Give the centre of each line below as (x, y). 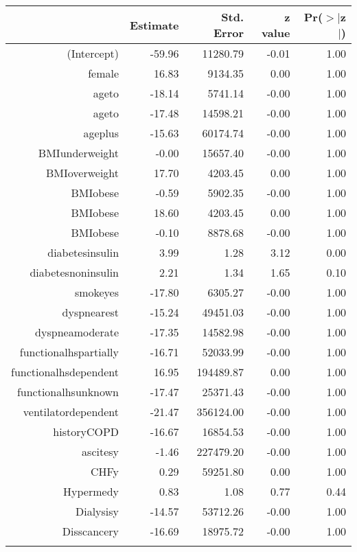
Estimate (154, 25)
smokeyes (97, 292)
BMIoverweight (82, 173)
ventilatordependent (71, 412)
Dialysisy (97, 511)
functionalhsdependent (65, 372)
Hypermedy (91, 491)
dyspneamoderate (77, 332)
